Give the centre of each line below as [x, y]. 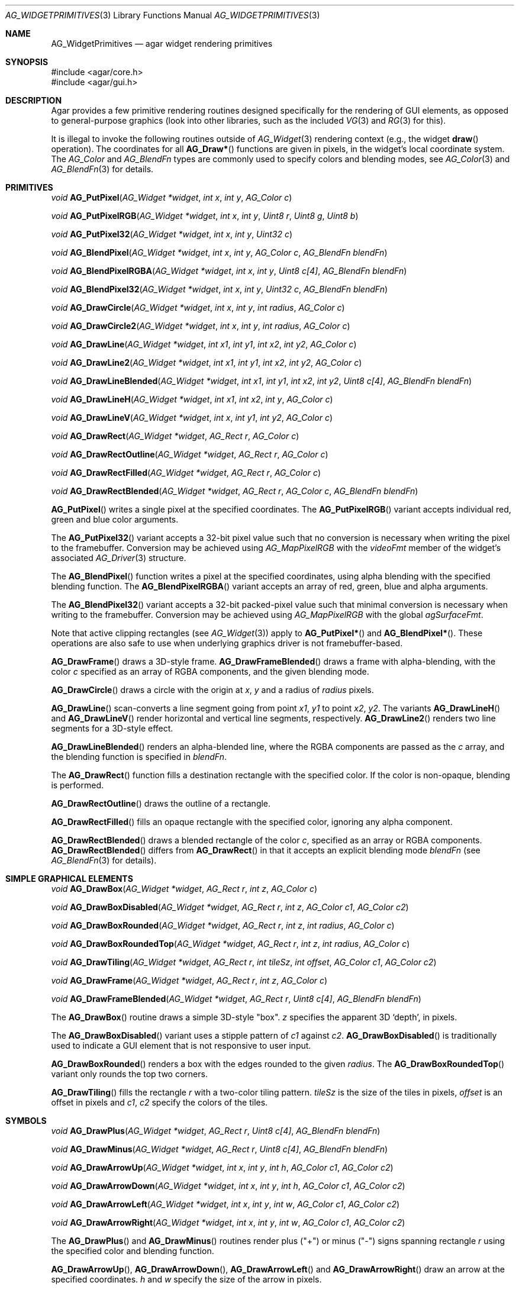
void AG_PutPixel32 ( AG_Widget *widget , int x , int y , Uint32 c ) [172, 234]
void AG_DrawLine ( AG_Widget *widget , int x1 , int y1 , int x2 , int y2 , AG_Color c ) [204, 344]
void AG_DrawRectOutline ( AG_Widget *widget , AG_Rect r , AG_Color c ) [190, 454]
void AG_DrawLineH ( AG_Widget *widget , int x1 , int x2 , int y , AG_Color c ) [192, 399]
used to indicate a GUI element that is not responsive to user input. [181, 1045]
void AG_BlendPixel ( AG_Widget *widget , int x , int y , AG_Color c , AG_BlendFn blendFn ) [219, 252]
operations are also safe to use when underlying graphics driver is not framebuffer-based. [227, 643]
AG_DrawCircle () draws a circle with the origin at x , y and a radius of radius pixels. [212, 690]
